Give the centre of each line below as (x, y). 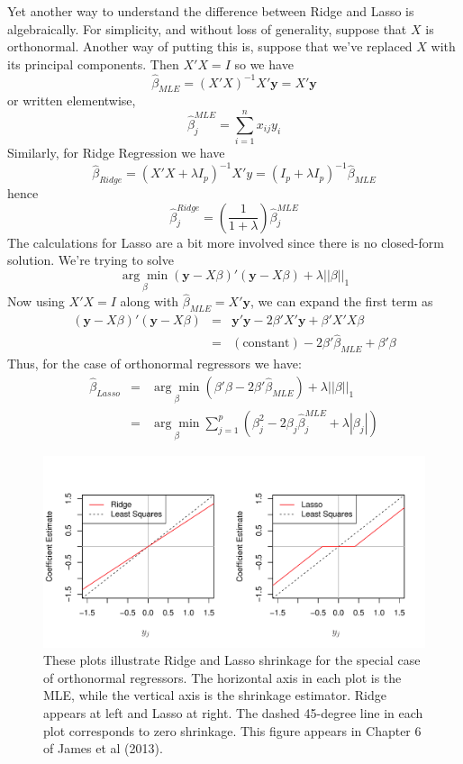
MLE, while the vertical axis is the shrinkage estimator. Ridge (215, 695)
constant (266, 344)
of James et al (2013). (103, 748)
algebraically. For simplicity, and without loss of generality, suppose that (207, 28)
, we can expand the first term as (342, 301)
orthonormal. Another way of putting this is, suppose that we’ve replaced (210, 46)
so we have (264, 64)
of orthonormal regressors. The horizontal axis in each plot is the (222, 677)
